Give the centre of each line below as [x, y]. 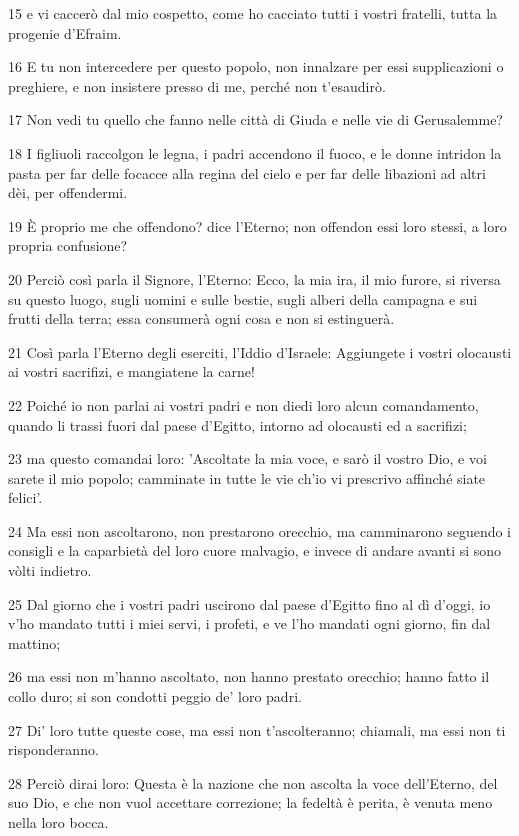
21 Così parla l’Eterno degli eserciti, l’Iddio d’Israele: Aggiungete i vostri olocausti [260, 351]
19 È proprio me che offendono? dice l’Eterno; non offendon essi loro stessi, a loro [257, 225]
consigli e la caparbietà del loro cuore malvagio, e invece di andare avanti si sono [255, 550]
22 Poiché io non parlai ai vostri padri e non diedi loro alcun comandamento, [243, 404]
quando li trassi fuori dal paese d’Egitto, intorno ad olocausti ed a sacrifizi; [237, 424]
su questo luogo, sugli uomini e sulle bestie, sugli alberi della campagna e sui [243, 298]
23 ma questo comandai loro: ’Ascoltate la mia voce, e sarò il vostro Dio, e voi [247, 458]
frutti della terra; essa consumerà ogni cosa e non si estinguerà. [201, 318]
